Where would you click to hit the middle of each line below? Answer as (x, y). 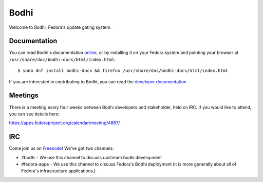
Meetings (24, 96)
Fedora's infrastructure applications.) (58, 171)
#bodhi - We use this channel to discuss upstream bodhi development (92, 157)
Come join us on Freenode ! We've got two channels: (61, 148)
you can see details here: (34, 114)
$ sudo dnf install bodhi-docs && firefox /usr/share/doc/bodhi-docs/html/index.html (123, 71)
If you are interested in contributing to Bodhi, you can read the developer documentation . (98, 82)
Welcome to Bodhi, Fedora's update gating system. (60, 27)
